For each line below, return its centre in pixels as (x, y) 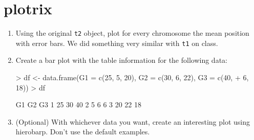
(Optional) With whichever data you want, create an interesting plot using (133, 121)
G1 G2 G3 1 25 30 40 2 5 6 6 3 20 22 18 (79, 104)
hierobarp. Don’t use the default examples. (83, 132)
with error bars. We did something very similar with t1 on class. (117, 43)
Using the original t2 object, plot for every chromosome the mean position (132, 33)
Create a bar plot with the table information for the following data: (121, 60)
